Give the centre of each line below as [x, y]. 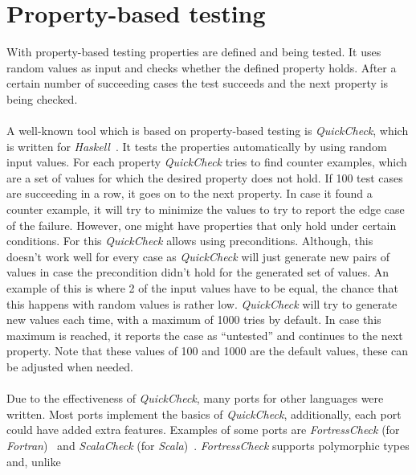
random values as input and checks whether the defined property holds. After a [202, 67]
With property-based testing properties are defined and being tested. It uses [194, 52]
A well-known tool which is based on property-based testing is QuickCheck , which [208, 131]
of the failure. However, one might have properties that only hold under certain [202, 225]
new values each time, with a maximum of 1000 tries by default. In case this [194, 319]
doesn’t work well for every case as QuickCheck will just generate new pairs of [198, 256]
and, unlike [34, 461]
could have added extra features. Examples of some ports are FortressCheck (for [203, 430]
